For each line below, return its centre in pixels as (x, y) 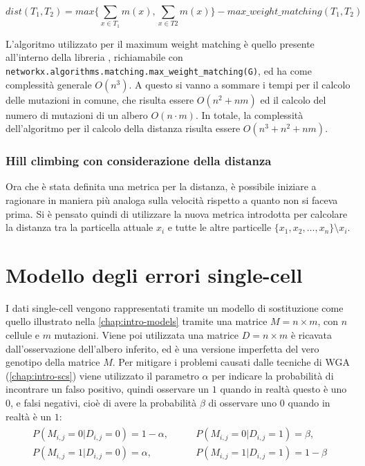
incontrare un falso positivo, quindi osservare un (107, 389)
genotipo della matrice (53, 362)
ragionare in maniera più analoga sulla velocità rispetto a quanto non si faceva (172, 199)
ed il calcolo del (293, 99)
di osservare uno (243, 403)
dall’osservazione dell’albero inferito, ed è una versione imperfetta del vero (162, 348)
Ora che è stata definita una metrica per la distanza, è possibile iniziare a (161, 186)
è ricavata (311, 335)
